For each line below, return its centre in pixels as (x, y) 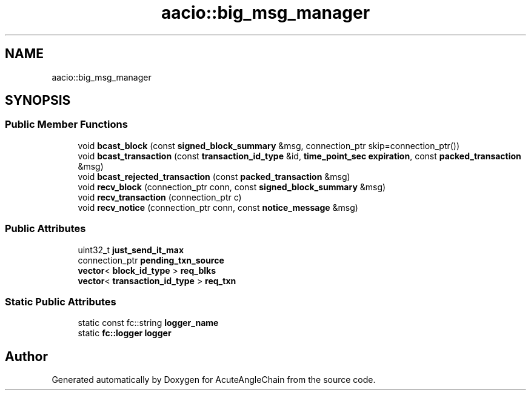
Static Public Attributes (61, 301)
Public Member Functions (66, 124)
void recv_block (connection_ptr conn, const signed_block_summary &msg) (232, 187)
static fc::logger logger (125, 333)
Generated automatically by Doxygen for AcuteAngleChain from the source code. (214, 380)
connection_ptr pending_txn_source (151, 260)
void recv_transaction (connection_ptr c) (160, 197)
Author (26, 356)
